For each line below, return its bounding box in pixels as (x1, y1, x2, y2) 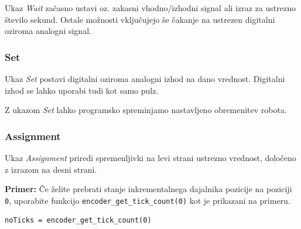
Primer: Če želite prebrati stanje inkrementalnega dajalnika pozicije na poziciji (5, 183, 292, 195)
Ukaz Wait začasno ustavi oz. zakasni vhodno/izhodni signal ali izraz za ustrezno (5, 2, 296, 13)
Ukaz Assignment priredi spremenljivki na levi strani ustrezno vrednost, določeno (5, 152, 296, 163)
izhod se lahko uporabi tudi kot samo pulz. (5, 84, 159, 96)
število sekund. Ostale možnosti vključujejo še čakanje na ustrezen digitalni (5, 13, 275, 25)
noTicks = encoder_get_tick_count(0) (5, 216, 152, 225)
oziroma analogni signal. (5, 25, 91, 37)
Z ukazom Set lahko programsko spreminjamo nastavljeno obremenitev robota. (5, 104, 287, 116)
